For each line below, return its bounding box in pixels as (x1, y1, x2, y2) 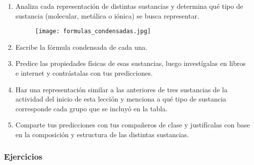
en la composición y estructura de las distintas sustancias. (15, 129, 189, 139)
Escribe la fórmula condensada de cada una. (15, 41, 147, 52)
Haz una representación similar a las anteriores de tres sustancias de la (15, 84, 228, 94)
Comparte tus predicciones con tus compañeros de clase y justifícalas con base (15, 120, 250, 130)
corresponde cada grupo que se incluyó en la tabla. (15, 103, 168, 113)
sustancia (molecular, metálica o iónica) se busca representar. (15, 10, 199, 21)
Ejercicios (4, 150, 43, 162)
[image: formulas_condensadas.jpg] (35, 28, 151, 35)
